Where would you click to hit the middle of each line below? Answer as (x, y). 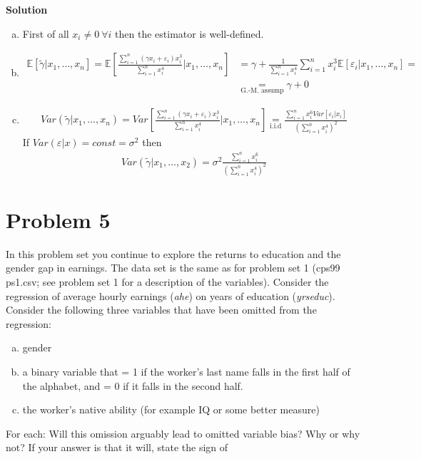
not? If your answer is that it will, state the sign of (117, 447)
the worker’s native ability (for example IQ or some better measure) (171, 409)
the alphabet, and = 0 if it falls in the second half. (133, 385)
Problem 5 (58, 219)
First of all (46, 33)
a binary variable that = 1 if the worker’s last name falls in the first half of (186, 371)
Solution (27, 9)
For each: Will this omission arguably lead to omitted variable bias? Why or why (183, 433)
